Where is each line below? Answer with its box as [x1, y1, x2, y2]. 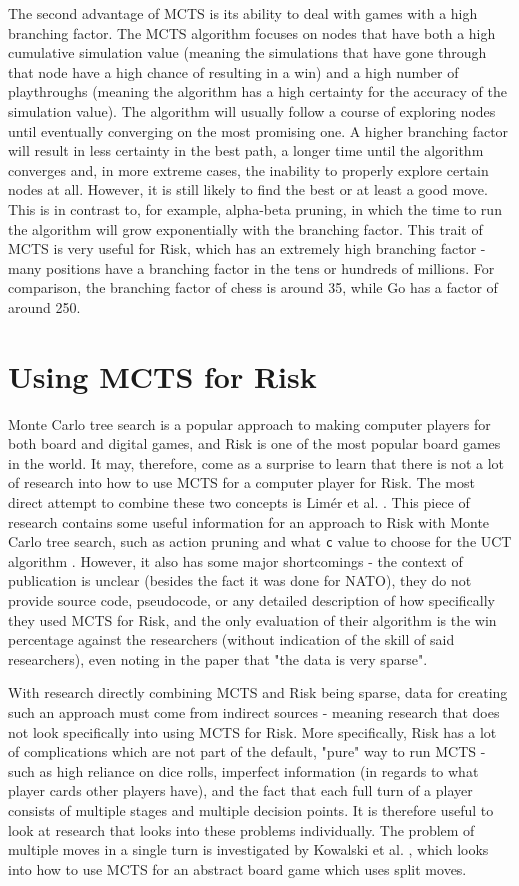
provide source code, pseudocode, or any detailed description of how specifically [8, 590, 495, 611]
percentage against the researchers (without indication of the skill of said [8, 629, 455, 650]
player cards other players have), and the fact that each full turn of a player [8, 780, 473, 801]
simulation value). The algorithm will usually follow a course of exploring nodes [8, 100, 496, 121]
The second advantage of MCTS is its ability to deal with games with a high [8, 3, 478, 23]
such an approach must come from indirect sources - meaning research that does [8, 702, 500, 722]
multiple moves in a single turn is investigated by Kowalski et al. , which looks [8, 839, 489, 860]
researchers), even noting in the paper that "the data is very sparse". [8, 648, 428, 669]
